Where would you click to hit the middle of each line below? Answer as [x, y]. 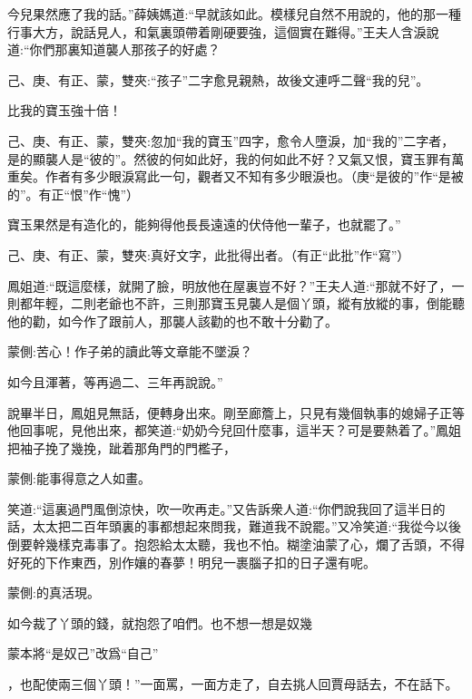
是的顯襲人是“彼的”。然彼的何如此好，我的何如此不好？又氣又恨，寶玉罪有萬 [236, 158]
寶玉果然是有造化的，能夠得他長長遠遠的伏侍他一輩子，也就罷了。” [204, 224]
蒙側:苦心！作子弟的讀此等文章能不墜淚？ [130, 351]
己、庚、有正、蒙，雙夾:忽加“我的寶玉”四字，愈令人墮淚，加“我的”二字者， [231, 140]
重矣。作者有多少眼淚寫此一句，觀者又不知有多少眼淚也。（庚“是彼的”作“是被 [236, 176]
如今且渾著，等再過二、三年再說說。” [115, 381]
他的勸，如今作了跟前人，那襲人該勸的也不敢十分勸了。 [172, 320]
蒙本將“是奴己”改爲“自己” [83, 653]
